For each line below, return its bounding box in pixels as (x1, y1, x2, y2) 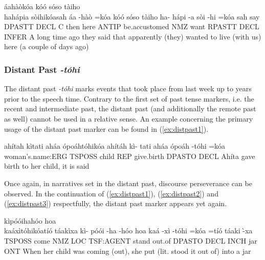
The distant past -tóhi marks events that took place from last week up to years (4, 83, 252, 94)
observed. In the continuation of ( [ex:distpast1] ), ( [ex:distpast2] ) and (4, 188, 218, 198)
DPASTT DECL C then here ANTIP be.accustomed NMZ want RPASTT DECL (4, 21, 259, 32)
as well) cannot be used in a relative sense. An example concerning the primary (4, 113, 253, 124)
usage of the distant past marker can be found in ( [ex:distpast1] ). (4, 123, 209, 134)
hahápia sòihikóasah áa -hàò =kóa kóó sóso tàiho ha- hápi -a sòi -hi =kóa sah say (4, 11, 260, 22)
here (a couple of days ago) (4, 41, 89, 52)
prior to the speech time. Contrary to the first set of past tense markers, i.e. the (4, 93, 254, 104)
